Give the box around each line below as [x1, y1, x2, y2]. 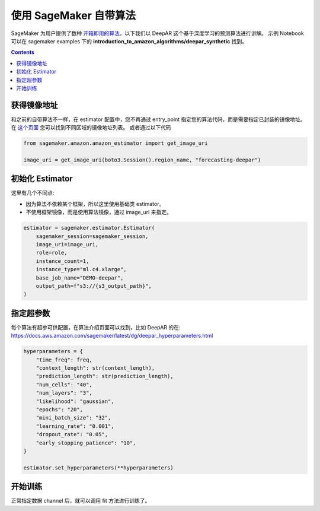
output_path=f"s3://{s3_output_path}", [36, 283, 152, 289]
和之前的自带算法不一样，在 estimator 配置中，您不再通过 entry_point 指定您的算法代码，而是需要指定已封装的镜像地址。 [11, 116, 306, 123]
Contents [11, 49, 35, 56]
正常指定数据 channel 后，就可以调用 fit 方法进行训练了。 [11, 497, 151, 504]
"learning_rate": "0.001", [36, 423, 115, 430]
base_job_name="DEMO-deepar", [36, 274, 124, 281]
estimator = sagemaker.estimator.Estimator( [23, 224, 155, 231]
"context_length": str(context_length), [36, 365, 155, 371]
